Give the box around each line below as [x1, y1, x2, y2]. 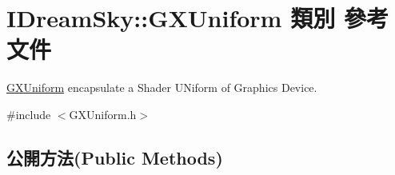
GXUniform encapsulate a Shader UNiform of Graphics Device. [6, 79, 317, 96]
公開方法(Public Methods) [6, 145, 223, 169]
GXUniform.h [69, 105, 137, 122]
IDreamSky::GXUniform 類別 [6, 2, 336, 34]
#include [6, 105, 51, 122]
